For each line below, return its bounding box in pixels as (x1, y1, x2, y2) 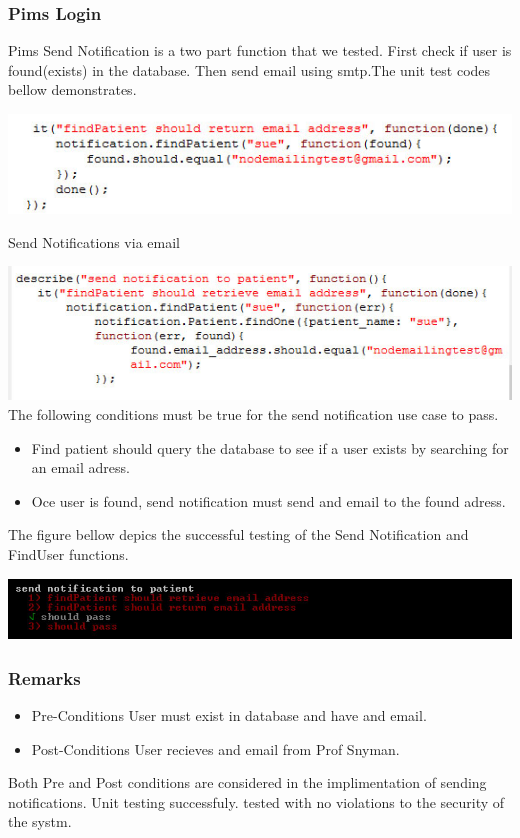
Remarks (8, 665, 81, 690)
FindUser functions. (8, 544, 129, 564)
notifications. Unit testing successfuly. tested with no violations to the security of (8, 791, 505, 812)
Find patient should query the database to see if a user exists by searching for (31, 437, 509, 458)
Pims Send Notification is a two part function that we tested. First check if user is (8, 40, 512, 61)
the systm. (8, 811, 72, 832)
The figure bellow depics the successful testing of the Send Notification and (8, 524, 469, 545)
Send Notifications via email (8, 231, 180, 252)
